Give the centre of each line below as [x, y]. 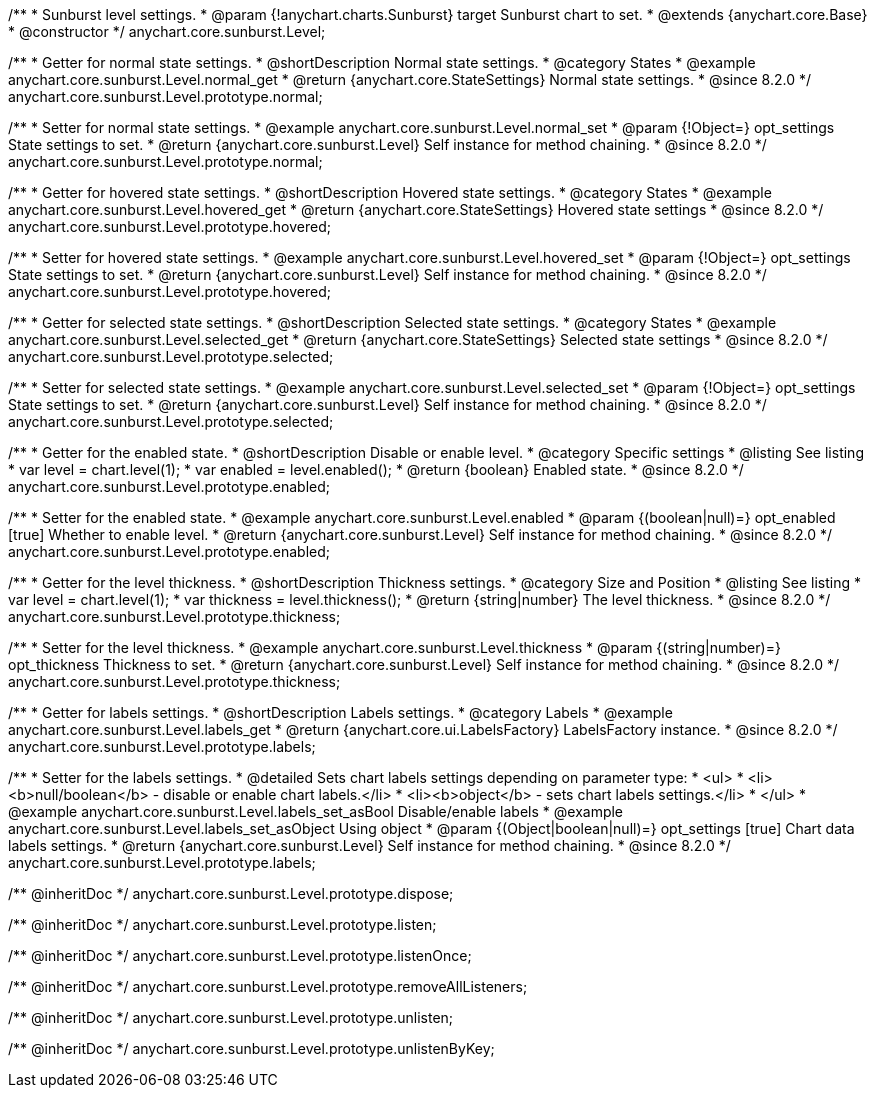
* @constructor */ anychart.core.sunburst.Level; [167, 31]
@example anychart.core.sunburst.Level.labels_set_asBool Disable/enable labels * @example [316, 811]
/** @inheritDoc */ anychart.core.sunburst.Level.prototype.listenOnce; [240, 955]
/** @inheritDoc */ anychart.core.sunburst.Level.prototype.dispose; [231, 893]
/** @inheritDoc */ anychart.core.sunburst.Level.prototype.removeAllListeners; [268, 986]
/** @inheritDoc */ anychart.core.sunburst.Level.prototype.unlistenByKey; [251, 1048]
